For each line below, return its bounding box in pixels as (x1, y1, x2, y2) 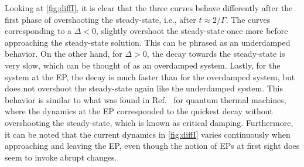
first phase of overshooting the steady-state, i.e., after (5, 13, 196, 25)
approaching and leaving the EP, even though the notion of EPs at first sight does (5, 139, 300, 152)
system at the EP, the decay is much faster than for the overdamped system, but (5, 70, 295, 83)
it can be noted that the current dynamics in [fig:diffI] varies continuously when (5, 128, 291, 140)
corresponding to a (5, 25, 72, 37)
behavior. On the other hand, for (5, 47, 122, 60)
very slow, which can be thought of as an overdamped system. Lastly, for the (5, 59, 281, 71)
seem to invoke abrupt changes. (5, 151, 117, 163)
